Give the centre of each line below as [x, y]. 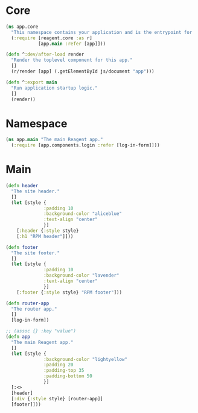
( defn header [22, 186]
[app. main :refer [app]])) [72, 44]
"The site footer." [36, 253]
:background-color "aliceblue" [83, 214]
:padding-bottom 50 [68, 376]
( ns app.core [22, 27]
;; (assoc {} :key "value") [41, 331]
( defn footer [22, 247]
